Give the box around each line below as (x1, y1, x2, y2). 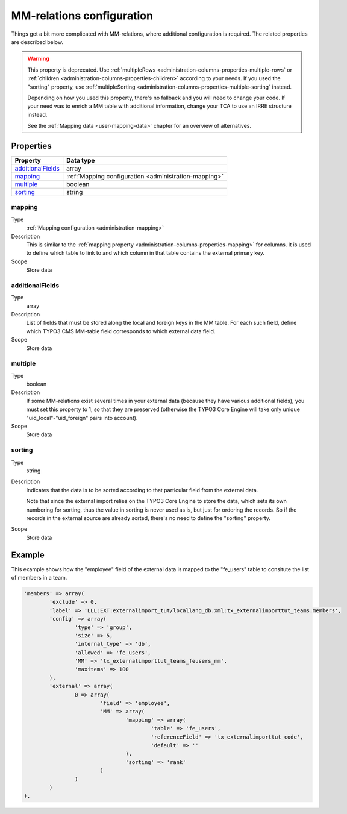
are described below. (11, 38, 63, 45)
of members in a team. (11, 574, 67, 581)
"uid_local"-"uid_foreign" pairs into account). (26, 414, 138, 421)
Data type (66, 156, 95, 164)
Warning (27, 55, 49, 63)
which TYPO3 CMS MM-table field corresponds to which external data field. (26, 327, 216, 334)
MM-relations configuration (11, 9, 154, 22)
